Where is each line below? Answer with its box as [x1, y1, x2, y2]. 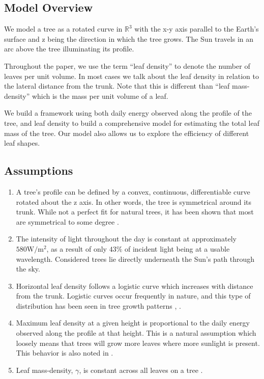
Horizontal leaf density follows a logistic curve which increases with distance [16, 280, 253, 291]
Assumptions [4, 163, 73, 178]
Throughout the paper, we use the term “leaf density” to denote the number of [4, 60, 250, 71]
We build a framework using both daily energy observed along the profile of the [4, 107, 252, 118]
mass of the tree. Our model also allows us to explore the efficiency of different [4, 127, 249, 138]
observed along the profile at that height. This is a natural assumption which [16, 328, 256, 338]
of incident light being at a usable [124, 243, 230, 254]
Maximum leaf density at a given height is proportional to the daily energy [16, 317, 250, 328]
